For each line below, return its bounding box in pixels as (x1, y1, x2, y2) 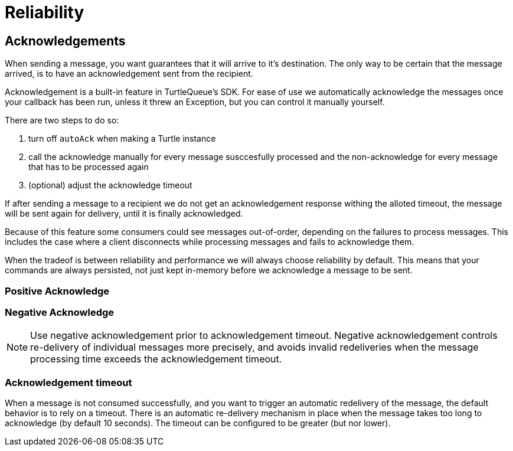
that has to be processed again (28, 162, 149, 172)
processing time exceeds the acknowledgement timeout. (30, 353, 282, 365)
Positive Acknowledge (5, 285, 110, 297)
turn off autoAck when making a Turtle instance (28, 133, 216, 144)
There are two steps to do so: (5, 115, 119, 126)
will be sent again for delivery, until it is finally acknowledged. (5, 208, 243, 219)
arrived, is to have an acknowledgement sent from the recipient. (5, 68, 253, 79)
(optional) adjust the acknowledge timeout (28, 180, 192, 191)
